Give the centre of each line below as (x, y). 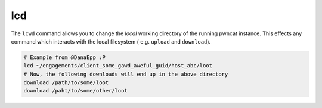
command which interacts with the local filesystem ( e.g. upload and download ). (111, 41)
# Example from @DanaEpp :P (64, 57)
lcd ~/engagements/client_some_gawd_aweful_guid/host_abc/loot (118, 66)
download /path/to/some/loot (66, 83)
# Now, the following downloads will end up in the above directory (126, 74)
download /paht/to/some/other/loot (75, 91)
